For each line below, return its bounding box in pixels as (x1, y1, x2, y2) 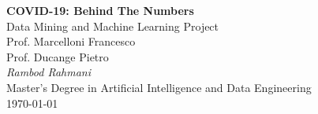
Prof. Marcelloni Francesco (6, 33, 136, 50)
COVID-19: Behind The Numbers (6, 2, 194, 18)
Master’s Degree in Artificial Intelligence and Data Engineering (6, 79, 312, 95)
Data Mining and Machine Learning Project (6, 17, 219, 34)
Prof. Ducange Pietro (6, 48, 109, 64)
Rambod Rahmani (6, 64, 92, 80)
